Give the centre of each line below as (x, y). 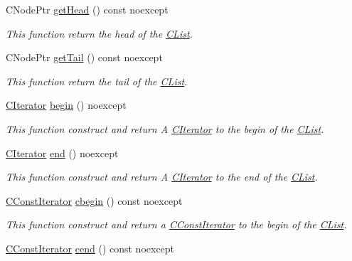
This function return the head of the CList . (99, 33)
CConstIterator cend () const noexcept (90, 248)
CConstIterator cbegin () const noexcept (94, 200)
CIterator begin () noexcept (66, 105)
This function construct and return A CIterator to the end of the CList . (162, 177)
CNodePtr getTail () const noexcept (84, 57)
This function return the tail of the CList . (97, 81)
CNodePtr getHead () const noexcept (87, 9)
